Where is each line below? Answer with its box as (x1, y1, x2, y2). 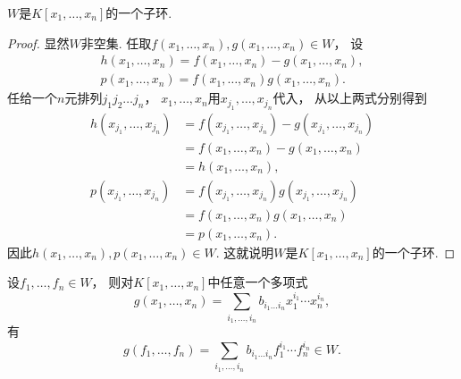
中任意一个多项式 (207, 273, 308, 291)
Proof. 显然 (7, 33, 70, 52)
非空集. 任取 (80, 33, 152, 52)
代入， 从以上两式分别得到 (272, 88, 428, 107)
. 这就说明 (215, 242, 274, 261)
